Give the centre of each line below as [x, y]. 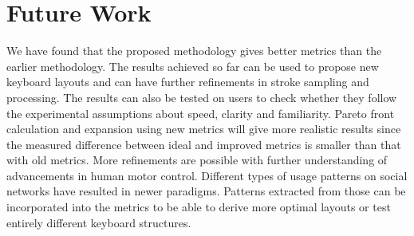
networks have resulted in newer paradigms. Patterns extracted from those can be [206, 191]
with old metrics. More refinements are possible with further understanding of [197, 160]
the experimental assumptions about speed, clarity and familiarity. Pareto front [201, 113]
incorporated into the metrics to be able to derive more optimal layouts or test [199, 207]
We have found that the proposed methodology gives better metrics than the [194, 51]
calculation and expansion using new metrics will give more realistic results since [204, 129]
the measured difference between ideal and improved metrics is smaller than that [204, 144]
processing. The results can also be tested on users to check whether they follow [202, 97]
